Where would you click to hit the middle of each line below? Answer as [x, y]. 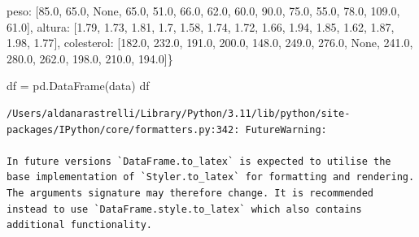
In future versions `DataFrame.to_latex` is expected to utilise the [199, 161]
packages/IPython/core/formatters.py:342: [123, 129]
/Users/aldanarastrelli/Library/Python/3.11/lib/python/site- [179, 113]
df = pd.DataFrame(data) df [78, 86]
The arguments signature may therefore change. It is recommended [190, 193]
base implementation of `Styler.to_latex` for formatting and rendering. [211, 177]
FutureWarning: [286, 129]
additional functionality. [79, 225]
